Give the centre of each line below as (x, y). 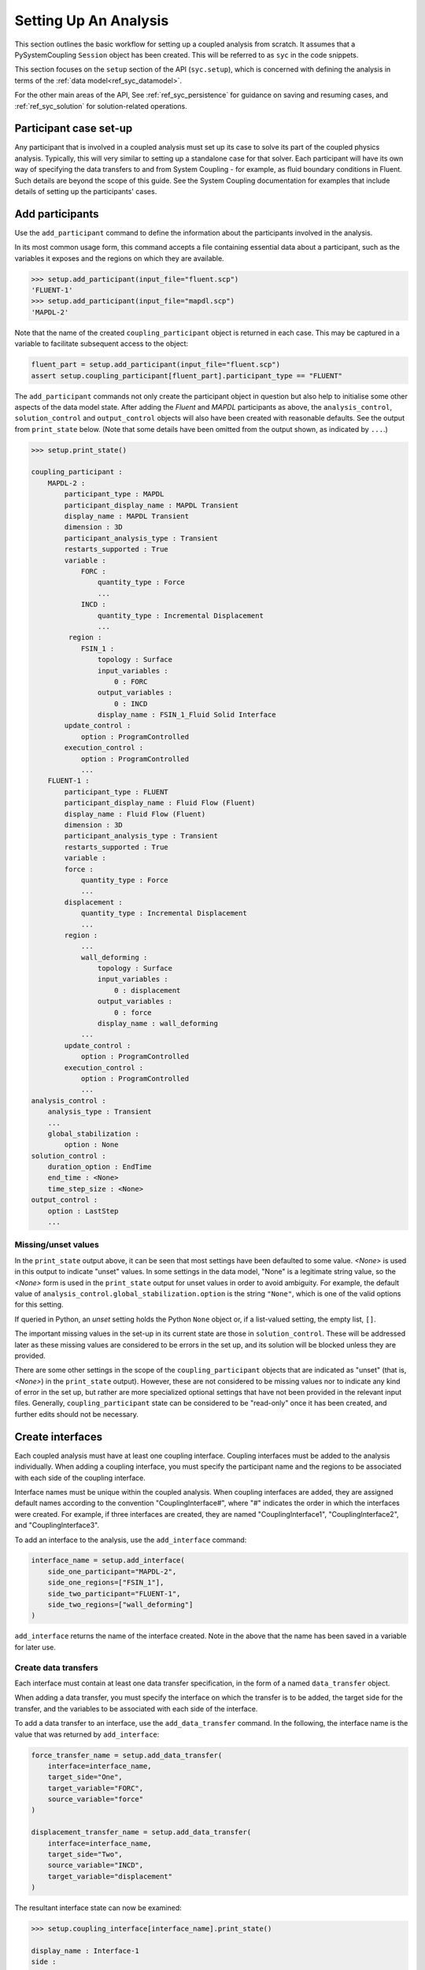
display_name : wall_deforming (157, 1024)
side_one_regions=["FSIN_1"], (106, 1583)
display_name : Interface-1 (85, 1951)
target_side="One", (85, 1777)
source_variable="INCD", (96, 1865)
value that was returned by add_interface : (87, 1734)
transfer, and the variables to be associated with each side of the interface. (136, 1708)
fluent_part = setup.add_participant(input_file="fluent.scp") (156, 365)
